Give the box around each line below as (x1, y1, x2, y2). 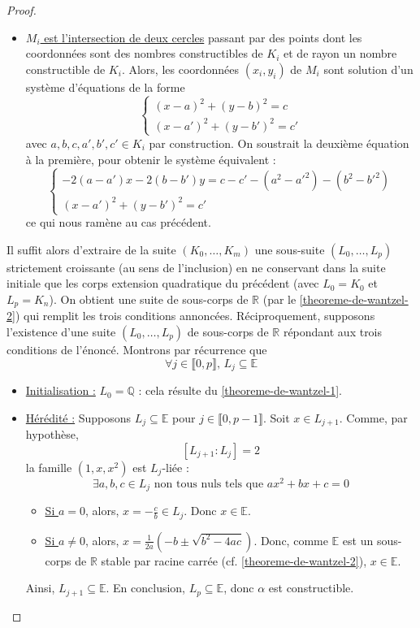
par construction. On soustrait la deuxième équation (149, 134, 409, 151)
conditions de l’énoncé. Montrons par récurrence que (6, 341, 267, 358)
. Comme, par (339, 409, 408, 426)
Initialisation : (25, 382, 96, 399)
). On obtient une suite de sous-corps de (49, 290, 249, 307)
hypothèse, (25, 426, 79, 443)
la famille (25, 458, 72, 475)
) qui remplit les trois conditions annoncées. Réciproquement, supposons (15, 307, 375, 324)
